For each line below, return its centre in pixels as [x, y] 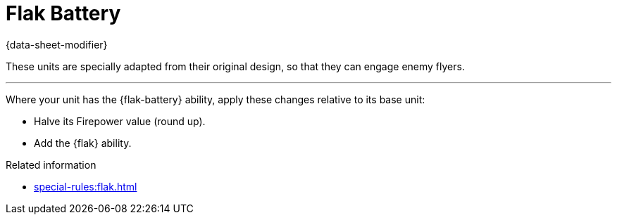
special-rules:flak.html [86, 186]
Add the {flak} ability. [83, 143]
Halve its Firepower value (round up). [120, 121]
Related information [51, 164]
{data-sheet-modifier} [57, 44]
